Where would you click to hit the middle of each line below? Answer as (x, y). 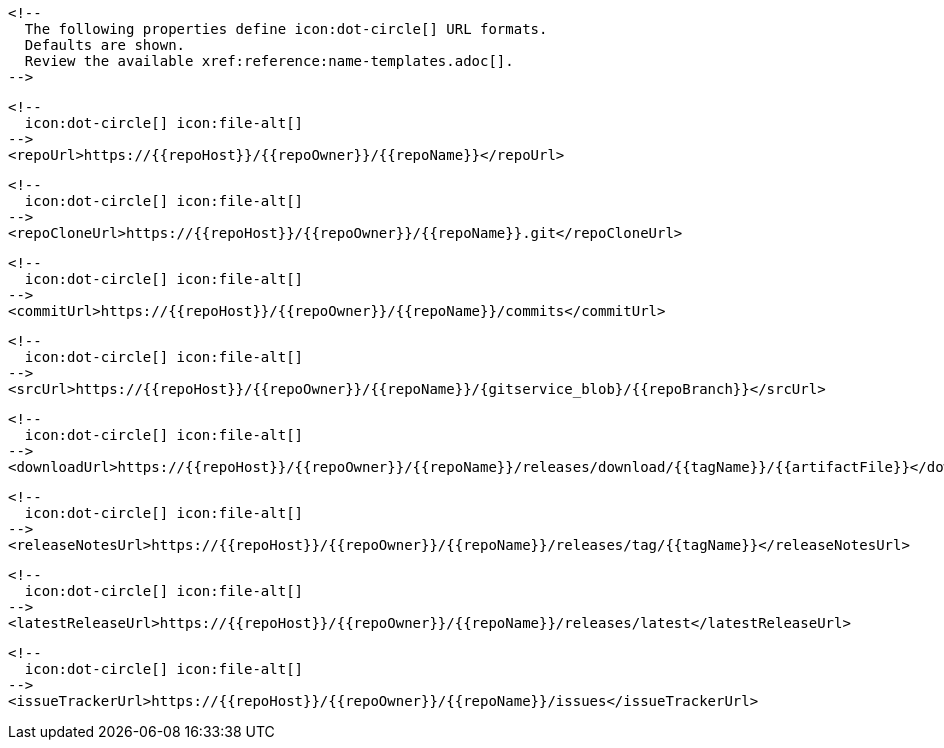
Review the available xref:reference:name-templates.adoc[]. (269, 61)
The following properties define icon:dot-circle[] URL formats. (286, 29)
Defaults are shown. (105, 45)
